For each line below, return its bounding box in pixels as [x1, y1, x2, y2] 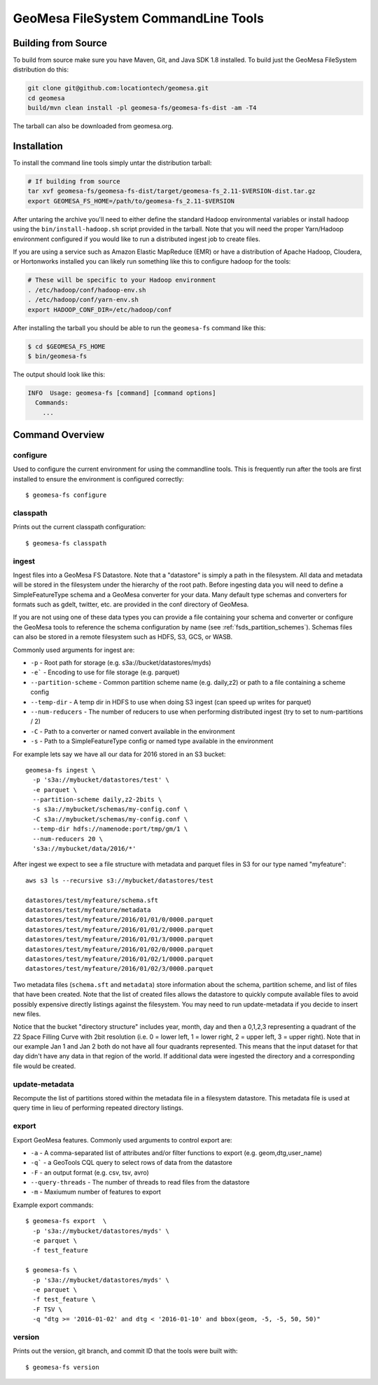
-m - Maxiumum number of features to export [30, 1188, 161, 1196]
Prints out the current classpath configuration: [13, 523, 146, 531]
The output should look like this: [13, 370, 105, 378]
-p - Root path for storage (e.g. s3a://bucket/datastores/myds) [30, 659, 211, 667]
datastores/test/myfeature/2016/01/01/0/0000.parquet [25, 915, 213, 924]
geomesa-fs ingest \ [25, 766, 96, 774]
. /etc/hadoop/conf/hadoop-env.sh [27, 286, 146, 294]
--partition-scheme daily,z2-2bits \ [32, 796, 162, 804]
